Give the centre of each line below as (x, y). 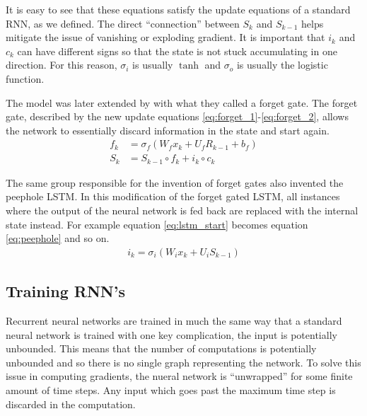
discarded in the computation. (71, 404)
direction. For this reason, (62, 65)
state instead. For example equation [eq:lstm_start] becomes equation (157, 224)
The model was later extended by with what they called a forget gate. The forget (182, 102)
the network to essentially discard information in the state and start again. (168, 130)
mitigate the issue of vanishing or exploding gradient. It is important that (165, 37)
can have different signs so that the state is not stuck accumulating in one (177, 51)
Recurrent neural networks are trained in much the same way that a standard (174, 321)
